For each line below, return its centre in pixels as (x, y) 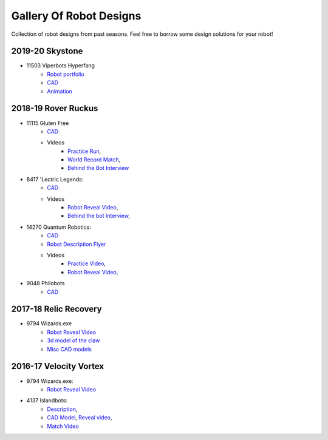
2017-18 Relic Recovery (57, 309)
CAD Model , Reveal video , (80, 418)
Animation (60, 91)
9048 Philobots (46, 283)
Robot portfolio (66, 74)
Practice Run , (84, 151)
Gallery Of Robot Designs (76, 16)
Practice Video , (87, 263)
